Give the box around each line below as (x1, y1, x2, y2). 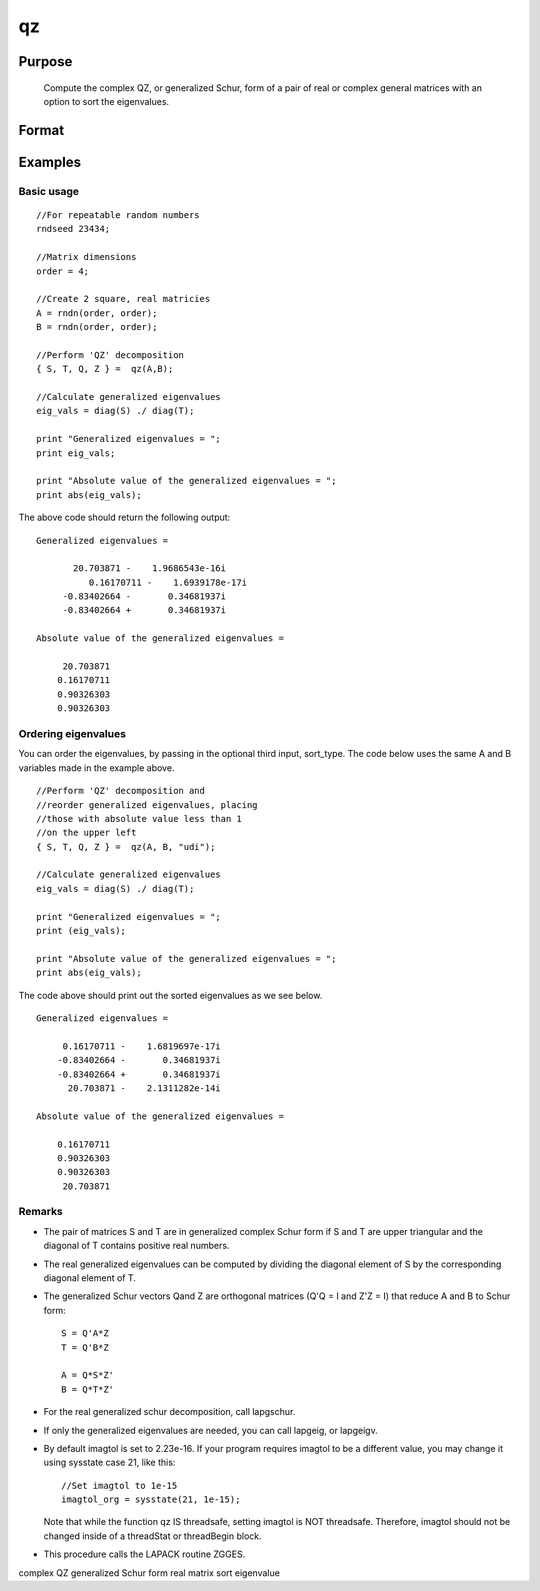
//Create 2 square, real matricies (36, 293, 211, 305)
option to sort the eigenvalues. (43, 95, 170, 107)
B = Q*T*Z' (61, 1383, 115, 1395)
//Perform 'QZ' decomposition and (36, 785, 205, 797)
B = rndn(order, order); (36, 321, 158, 333)
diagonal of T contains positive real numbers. (43, 1240, 230, 1252)
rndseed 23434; (36, 223, 111, 235)
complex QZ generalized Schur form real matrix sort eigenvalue (18, 1566, 280, 1579)
